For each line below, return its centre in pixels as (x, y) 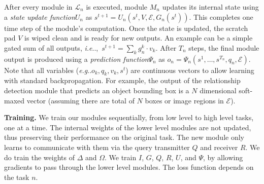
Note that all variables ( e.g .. (48, 70)
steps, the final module (224, 47)
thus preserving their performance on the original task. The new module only (124, 137)
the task (17, 177)
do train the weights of (39, 157)
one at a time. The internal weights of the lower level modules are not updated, (128, 127)
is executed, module (117, 7)
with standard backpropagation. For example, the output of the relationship (122, 80)
